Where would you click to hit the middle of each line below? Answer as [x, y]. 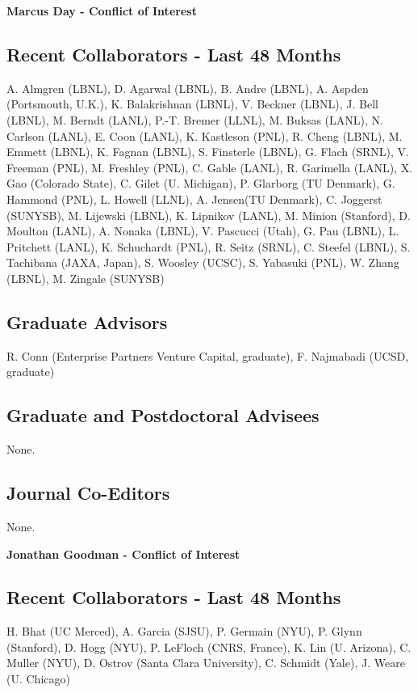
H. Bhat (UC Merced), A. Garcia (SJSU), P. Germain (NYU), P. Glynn [184, 631]
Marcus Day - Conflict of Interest [102, 11]
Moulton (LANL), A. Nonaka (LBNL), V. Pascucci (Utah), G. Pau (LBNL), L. [203, 231]
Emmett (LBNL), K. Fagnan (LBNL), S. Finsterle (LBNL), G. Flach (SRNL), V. [208, 152]
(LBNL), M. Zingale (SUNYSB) [86, 278]
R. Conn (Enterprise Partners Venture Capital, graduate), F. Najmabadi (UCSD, [208, 355]
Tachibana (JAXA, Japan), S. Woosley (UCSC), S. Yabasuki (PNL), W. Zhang [203, 262]
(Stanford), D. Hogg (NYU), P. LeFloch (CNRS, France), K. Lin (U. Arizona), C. [209, 647]
